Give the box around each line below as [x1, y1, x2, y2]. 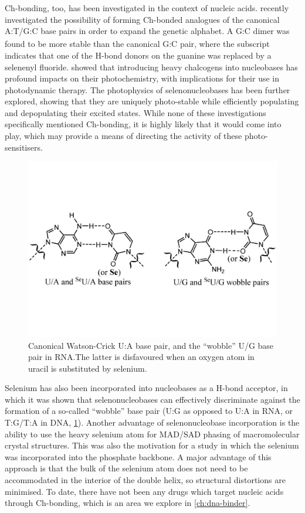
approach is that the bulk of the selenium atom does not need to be [5, 462, 248, 474]
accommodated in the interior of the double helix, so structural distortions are [5, 474, 286, 486]
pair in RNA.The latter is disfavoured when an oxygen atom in [28, 351, 255, 363]
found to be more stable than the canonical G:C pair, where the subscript [5, 38, 270, 50]
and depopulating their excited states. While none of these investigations [5, 106, 266, 118]
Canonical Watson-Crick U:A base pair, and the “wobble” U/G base [28, 339, 274, 351]
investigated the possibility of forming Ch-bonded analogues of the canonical [5, 13, 280, 25]
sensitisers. [5, 141, 43, 153]
